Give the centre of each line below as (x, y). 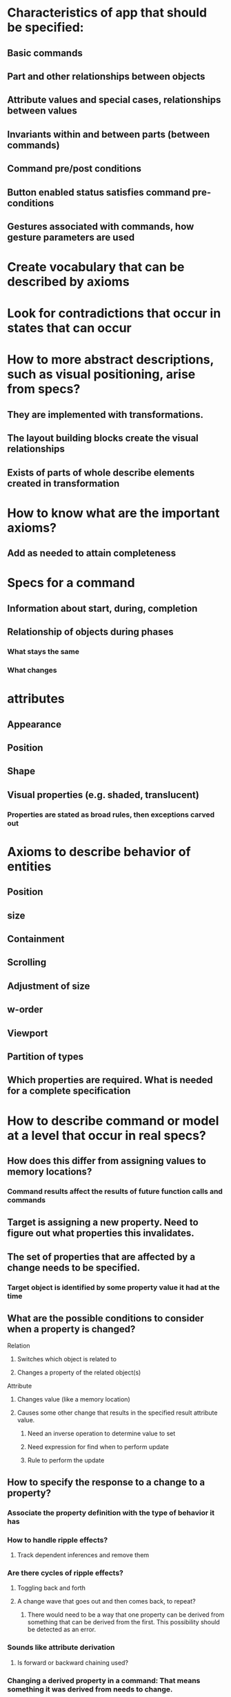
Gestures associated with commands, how (101, 226)
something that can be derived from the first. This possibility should (124, 1622)
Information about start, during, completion (102, 608)
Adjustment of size (49, 986)
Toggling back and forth (51, 1588)
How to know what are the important (113, 513)
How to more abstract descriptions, (111, 360)
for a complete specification (69, 1091)
